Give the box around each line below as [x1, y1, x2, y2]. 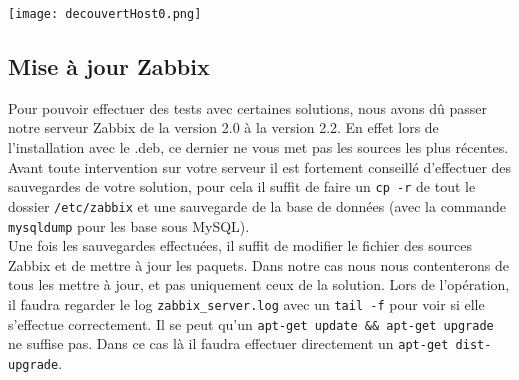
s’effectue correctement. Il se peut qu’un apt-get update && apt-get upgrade [8, 313, 494, 334]
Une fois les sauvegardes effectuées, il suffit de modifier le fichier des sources [8, 235, 472, 256]
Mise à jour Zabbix [8, 51, 210, 82]
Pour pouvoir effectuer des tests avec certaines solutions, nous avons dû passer [8, 97, 488, 118]
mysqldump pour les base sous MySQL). [8, 215, 250, 236]
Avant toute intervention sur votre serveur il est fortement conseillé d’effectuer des [8, 156, 512, 177]
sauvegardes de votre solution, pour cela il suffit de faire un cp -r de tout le [8, 176, 476, 197]
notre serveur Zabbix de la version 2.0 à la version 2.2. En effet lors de [8, 117, 439, 138]
